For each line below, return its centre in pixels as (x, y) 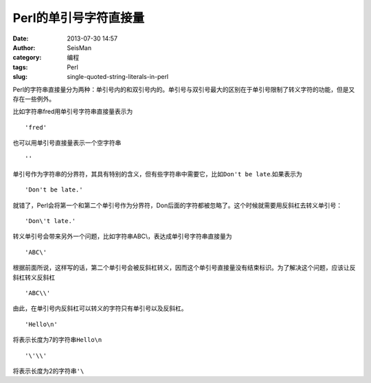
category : (27, 58)
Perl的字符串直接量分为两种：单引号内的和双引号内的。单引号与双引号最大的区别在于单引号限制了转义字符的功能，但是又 (184, 89)
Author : (24, 47)
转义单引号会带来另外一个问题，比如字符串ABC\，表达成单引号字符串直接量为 (123, 236)
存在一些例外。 (34, 99)
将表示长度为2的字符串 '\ (48, 371)
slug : (20, 77)
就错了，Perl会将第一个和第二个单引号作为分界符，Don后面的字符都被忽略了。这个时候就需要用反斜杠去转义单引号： (178, 205)
